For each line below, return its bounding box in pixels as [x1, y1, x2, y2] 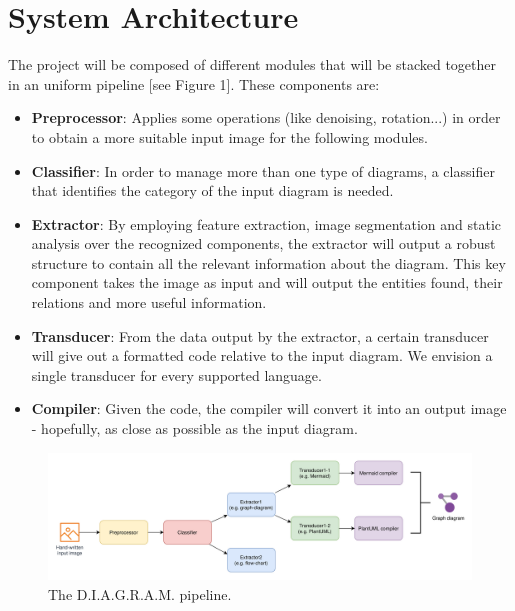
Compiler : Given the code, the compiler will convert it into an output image [31, 398, 507, 419]
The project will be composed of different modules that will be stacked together [8, 54, 496, 75]
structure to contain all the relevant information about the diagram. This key [31, 252, 506, 273]
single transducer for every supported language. [31, 364, 322, 385]
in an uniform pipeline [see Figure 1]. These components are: [8, 73, 380, 94]
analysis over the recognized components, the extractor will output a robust [31, 233, 496, 254]
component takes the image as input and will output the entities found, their [31, 272, 503, 293]
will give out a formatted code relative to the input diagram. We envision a [31, 345, 493, 366]
